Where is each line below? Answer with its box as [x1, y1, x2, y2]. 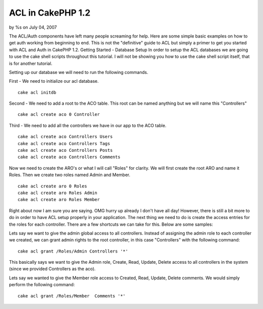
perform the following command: [9, 282, 75, 288]
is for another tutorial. [9, 60, 53, 66]
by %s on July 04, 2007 [9, 24, 57, 30]
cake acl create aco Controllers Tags [18, 141, 111, 146]
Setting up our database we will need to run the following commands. [9, 69, 149, 75]
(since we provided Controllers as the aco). [9, 266, 96, 272]
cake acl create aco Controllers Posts [18, 147, 113, 153]
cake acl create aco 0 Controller [18, 112, 100, 117]
